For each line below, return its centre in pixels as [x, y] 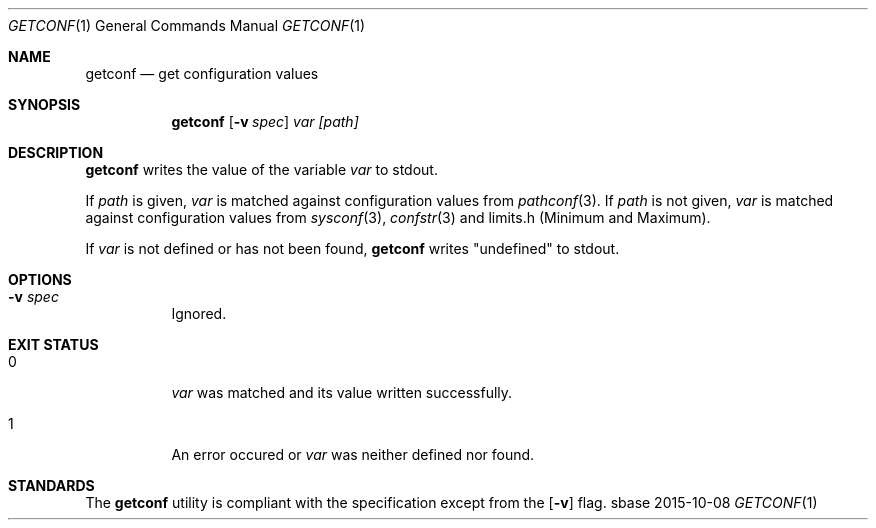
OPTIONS [40, 279]
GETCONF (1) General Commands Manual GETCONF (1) [187, 25]
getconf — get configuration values [202, 73]
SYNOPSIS [44, 104]
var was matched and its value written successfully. [342, 392]
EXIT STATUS [53, 344]
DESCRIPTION [56, 152]
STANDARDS [51, 485]
